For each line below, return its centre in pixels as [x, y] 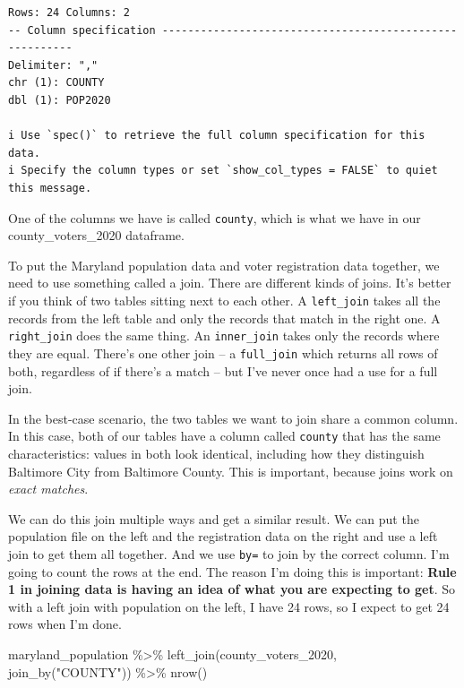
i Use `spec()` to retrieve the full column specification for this [217, 136]
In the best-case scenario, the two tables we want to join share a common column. [233, 418]
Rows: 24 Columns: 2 [69, 13]
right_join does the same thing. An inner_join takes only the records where [224, 335]
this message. [50, 188]
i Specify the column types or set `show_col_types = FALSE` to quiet [223, 171]
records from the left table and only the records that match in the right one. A [224, 318]
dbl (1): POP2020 [60, 100]
